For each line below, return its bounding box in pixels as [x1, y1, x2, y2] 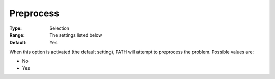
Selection [49, 25, 70, 31]
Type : [9, 25, 22, 31]
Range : [9, 32, 25, 38]
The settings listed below [49, 32, 102, 38]
